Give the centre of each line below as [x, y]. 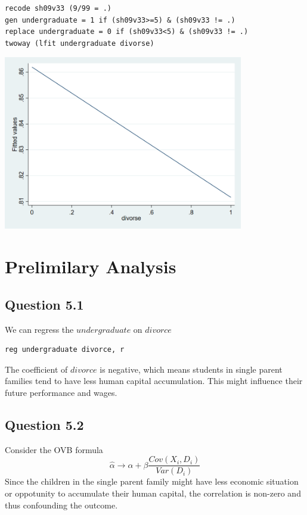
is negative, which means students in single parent [191, 369]
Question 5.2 [44, 424]
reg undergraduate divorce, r [65, 350]
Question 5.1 [44, 304]
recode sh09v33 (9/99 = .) [58, 8]
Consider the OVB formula [54, 449]
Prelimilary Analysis [91, 266]
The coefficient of [36, 369]
